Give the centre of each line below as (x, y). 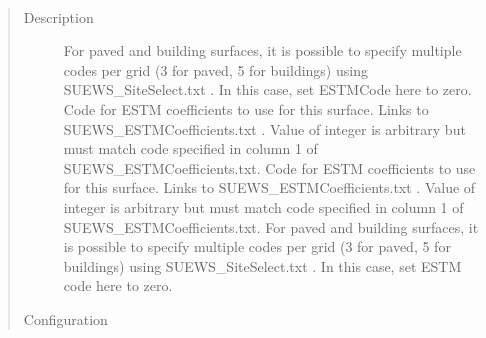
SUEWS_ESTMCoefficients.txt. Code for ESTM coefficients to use (269, 167)
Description (58, 16)
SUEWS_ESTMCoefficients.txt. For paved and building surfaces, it (271, 226)
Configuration (65, 318)
